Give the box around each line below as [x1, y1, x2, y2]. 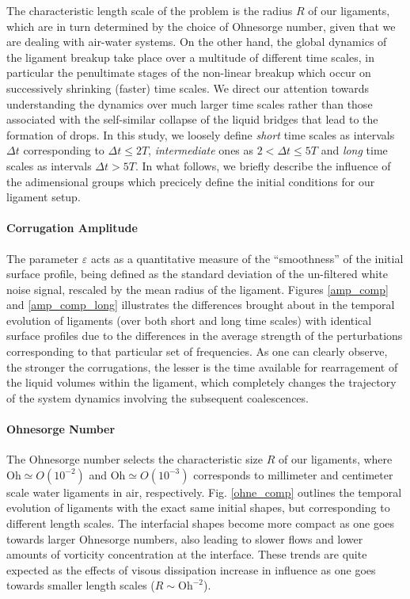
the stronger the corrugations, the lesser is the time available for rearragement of [6, 358, 398, 375]
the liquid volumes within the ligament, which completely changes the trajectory [6, 374, 397, 391]
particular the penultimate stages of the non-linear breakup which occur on [6, 64, 371, 81]
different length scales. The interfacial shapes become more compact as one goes [6, 515, 395, 532]
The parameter [6, 250, 79, 266]
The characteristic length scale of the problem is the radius [6, 2, 293, 18]
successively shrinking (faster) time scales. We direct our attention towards [6, 79, 370, 96]
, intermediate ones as [148, 142, 254, 158]
